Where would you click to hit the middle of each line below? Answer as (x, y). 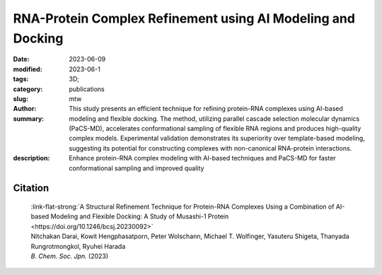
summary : (29, 118)
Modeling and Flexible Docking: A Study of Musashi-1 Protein (140, 216)
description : (31, 158)
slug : (21, 98)
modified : (28, 69)
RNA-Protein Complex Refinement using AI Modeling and (184, 18)
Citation (31, 188)
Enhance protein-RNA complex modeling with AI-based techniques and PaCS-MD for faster (202, 158)
